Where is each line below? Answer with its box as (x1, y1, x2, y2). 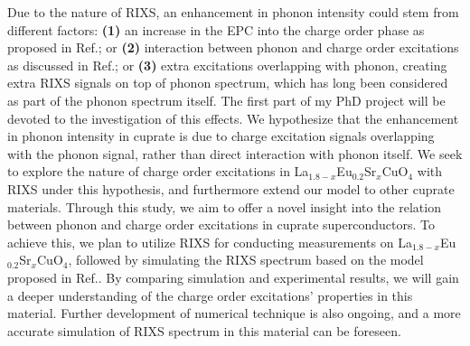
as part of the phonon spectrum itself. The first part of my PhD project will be (7, 90, 446, 109)
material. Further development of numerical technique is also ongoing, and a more (7, 304, 461, 323)
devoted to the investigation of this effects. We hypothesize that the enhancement (7, 108, 459, 127)
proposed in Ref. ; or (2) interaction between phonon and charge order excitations (7, 38, 459, 57)
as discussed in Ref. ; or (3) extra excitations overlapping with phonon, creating (7, 55, 447, 74)
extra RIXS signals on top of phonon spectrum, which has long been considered (7, 73, 448, 92)
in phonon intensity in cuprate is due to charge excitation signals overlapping (7, 126, 435, 145)
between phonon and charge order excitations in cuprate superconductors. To (7, 215, 435, 234)
